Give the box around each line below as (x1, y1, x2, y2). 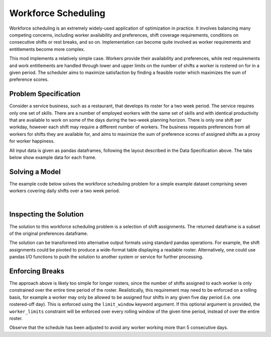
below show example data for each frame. (9, 154, 96, 160)
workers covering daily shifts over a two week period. (9, 188, 120, 194)
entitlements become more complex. (9, 46, 85, 52)
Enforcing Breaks (9, 267, 65, 275)
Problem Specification (9, 90, 80, 98)
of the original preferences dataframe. (9, 230, 88, 236)
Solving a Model (9, 167, 61, 176)
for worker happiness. (9, 138, 55, 144)
